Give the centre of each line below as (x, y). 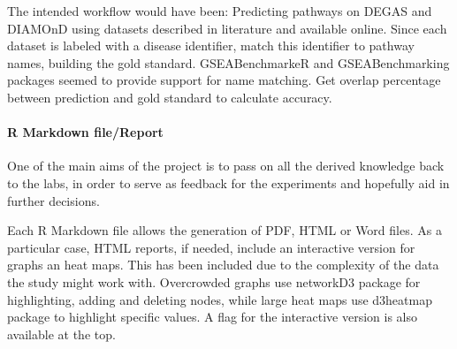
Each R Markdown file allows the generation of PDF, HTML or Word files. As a (225, 230)
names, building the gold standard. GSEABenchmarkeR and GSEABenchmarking (228, 62)
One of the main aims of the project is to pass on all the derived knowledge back (226, 166)
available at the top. (61, 334)
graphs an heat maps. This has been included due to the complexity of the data (223, 265)
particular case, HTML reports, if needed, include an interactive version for (211, 247)
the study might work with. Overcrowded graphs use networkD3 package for (214, 281)
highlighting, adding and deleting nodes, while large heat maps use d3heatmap (220, 299)
